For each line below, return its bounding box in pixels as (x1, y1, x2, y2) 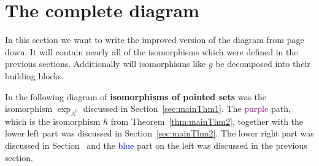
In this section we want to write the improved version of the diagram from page (5, 33, 304, 46)
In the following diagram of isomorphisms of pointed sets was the (5, 90, 267, 103)
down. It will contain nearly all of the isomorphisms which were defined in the (5, 45, 298, 58)
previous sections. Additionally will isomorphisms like (5, 57, 206, 70)
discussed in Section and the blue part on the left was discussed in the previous (5, 139, 307, 152)
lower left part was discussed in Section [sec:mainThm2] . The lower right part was (5, 127, 314, 140)
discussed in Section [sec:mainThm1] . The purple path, (83, 102, 291, 115)
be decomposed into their (215, 57, 310, 70)
